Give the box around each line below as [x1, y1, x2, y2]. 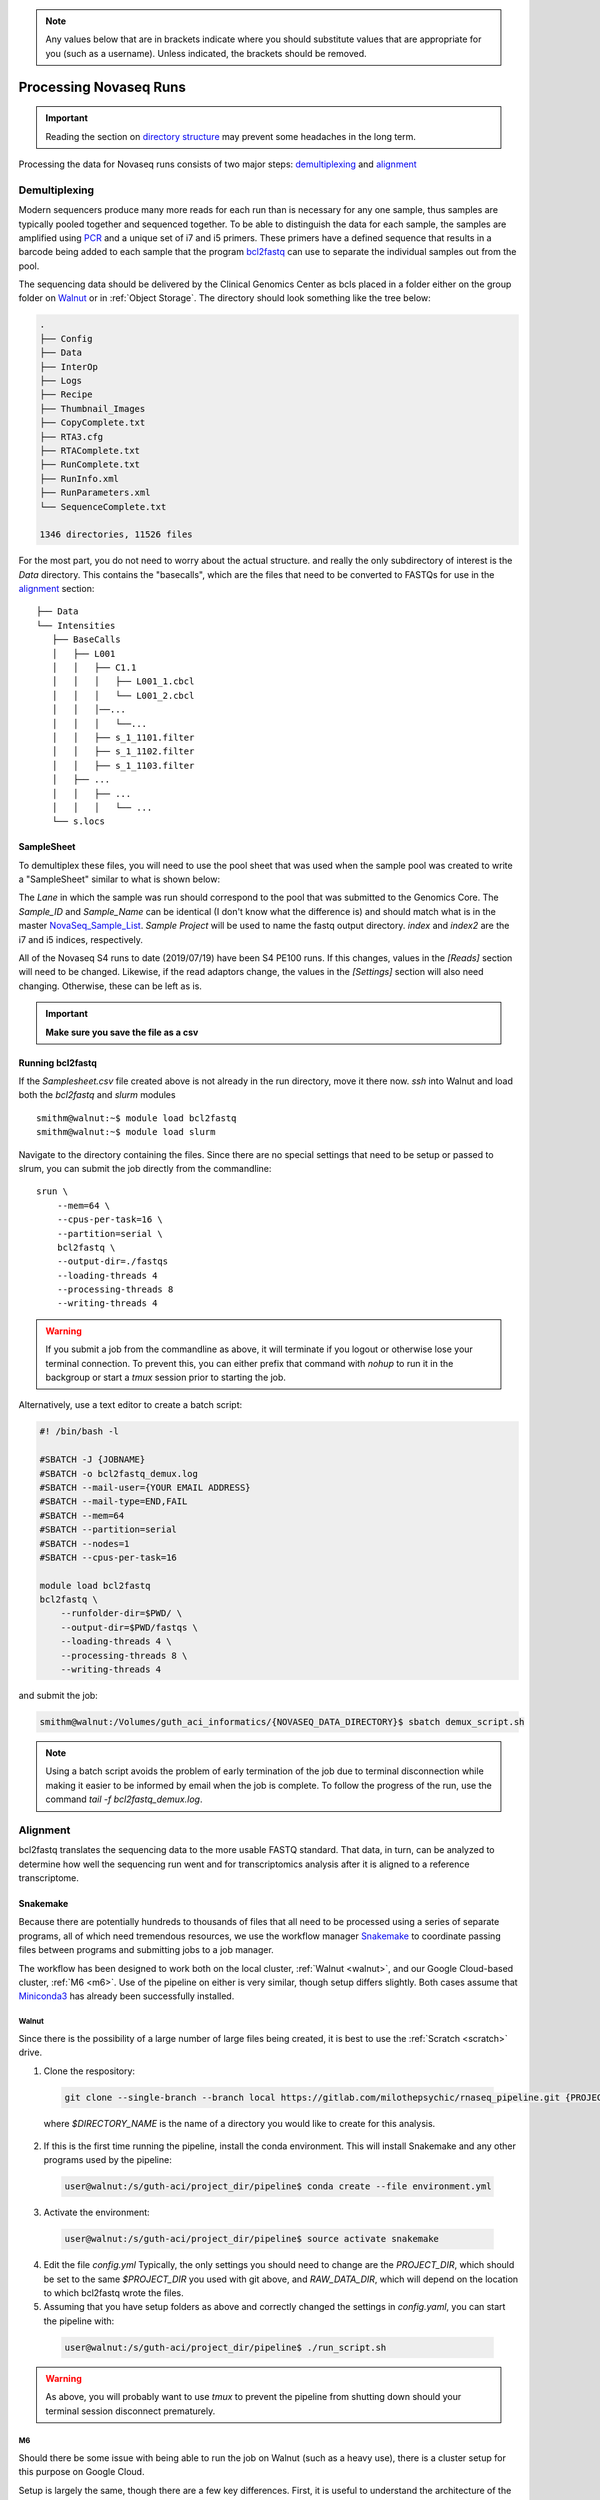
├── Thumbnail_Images [39, 403, 146, 414]
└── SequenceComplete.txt [39, 501, 167, 512]
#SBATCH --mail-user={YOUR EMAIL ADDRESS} [39, 1481, 251, 1493]
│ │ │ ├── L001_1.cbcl [51, 676, 195, 687]
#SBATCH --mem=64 [39, 1510, 125, 1521]
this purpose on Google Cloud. [18, 2466, 145, 2478]
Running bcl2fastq [18, 1056, 97, 1069]
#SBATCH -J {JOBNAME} [39, 1454, 146, 1465]
